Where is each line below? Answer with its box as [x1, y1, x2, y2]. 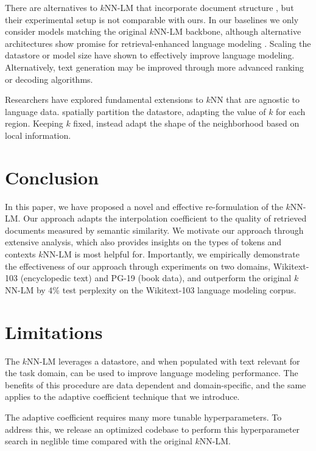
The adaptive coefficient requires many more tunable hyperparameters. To [5, 410, 282, 423]
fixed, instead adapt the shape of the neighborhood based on [73, 117, 300, 130]
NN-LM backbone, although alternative [153, 25, 301, 38]
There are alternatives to [5, 1, 97, 13]
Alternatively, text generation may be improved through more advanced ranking [5, 60, 304, 73]
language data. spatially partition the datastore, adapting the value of [5, 105, 266, 117]
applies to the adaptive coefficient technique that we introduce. [5, 390, 240, 403]
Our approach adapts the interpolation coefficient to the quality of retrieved [23, 212, 307, 225]
